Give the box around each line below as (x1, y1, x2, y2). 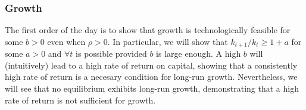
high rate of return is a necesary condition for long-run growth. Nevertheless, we (5, 70, 298, 83)
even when (47, 35, 86, 47)
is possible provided (76, 47, 147, 60)
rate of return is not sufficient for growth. (5, 93, 156, 106)
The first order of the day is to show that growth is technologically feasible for (5, 24, 291, 36)
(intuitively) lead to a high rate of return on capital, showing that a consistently (5, 59, 298, 71)
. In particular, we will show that (107, 35, 228, 47)
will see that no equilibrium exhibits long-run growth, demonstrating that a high (5, 82, 299, 95)
